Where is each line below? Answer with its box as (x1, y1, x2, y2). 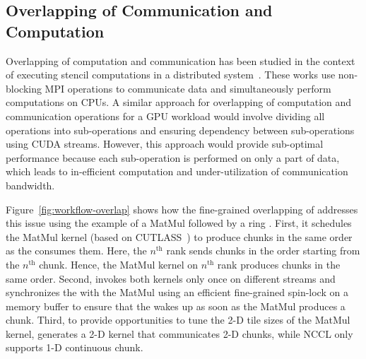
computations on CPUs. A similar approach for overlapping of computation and (6, 95, 352, 110)
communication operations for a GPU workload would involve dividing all (6, 108, 325, 123)
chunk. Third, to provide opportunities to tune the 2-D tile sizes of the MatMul (6, 312, 350, 327)
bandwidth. (6, 177, 55, 192)
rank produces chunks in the (217, 257, 341, 271)
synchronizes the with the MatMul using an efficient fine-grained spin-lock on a (6, 285, 348, 300)
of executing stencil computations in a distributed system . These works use (6, 67, 336, 82)
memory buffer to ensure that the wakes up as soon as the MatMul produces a (6, 298, 346, 313)
